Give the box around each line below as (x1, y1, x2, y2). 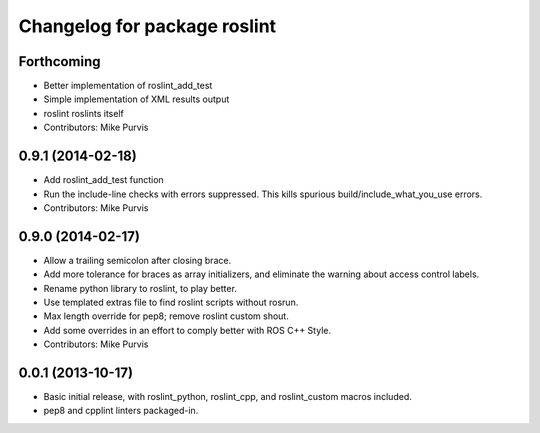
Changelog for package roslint (18, 15, 277, 37)
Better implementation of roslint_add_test (43, 80, 213, 92)
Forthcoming (18, 53, 101, 70)
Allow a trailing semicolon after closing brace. (43, 254, 232, 266)
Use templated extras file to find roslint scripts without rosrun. (43, 296, 299, 308)
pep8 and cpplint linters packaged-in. (43, 405, 199, 417)
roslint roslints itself (43, 107, 124, 119)
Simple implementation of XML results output (43, 93, 230, 105)
